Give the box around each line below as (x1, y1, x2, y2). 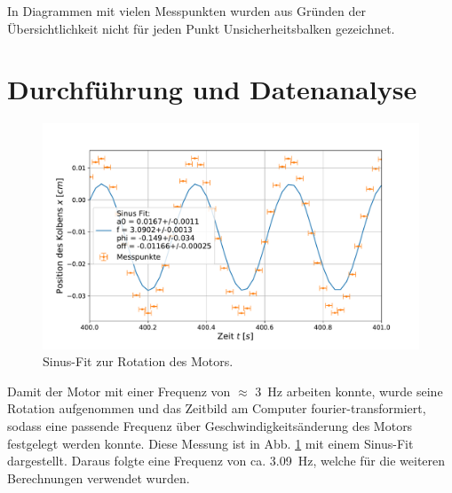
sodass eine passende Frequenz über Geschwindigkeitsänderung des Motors (7, 416, 413, 434)
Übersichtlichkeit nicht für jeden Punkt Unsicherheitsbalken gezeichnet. (7, 19, 395, 37)
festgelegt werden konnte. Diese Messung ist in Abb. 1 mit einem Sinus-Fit (7, 434, 414, 452)
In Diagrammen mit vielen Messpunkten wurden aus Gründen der (7, 2, 366, 20)
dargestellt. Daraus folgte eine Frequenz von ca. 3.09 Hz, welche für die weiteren (7, 451, 446, 470)
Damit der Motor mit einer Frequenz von (7, 381, 231, 400)
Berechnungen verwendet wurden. (7, 468, 190, 487)
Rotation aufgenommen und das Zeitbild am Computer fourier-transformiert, (7, 399, 426, 418)
